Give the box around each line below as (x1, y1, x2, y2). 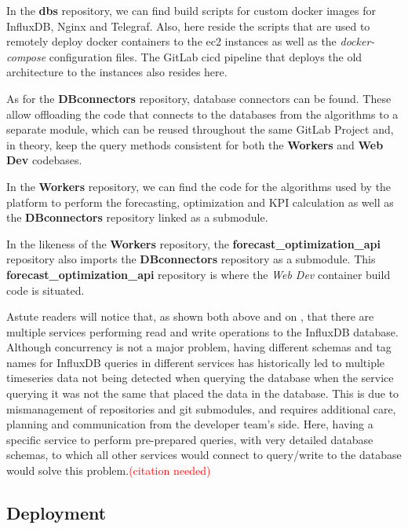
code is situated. (6, 281, 85, 298)
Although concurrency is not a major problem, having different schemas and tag (6, 339, 392, 355)
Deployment (6, 501, 107, 525)
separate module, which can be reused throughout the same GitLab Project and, (6, 121, 394, 138)
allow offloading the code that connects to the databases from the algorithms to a (6, 105, 399, 122)
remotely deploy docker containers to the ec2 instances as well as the (6, 33, 337, 50)
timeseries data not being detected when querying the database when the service (6, 369, 394, 386)
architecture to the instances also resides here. (6, 64, 228, 80)
